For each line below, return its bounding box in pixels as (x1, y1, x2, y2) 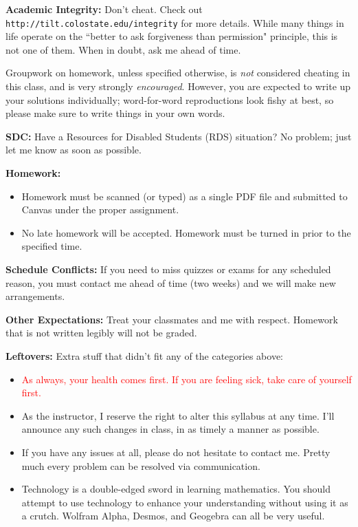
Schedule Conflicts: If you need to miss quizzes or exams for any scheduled (5, 261, 331, 276)
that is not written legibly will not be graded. (5, 325, 197, 340)
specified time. (21, 239, 82, 253)
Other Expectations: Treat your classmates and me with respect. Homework (5, 312, 338, 326)
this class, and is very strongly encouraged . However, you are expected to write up (5, 79, 351, 94)
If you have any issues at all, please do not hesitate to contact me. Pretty (21, 444, 331, 459)
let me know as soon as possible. (5, 142, 142, 157)
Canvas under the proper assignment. (21, 202, 179, 217)
